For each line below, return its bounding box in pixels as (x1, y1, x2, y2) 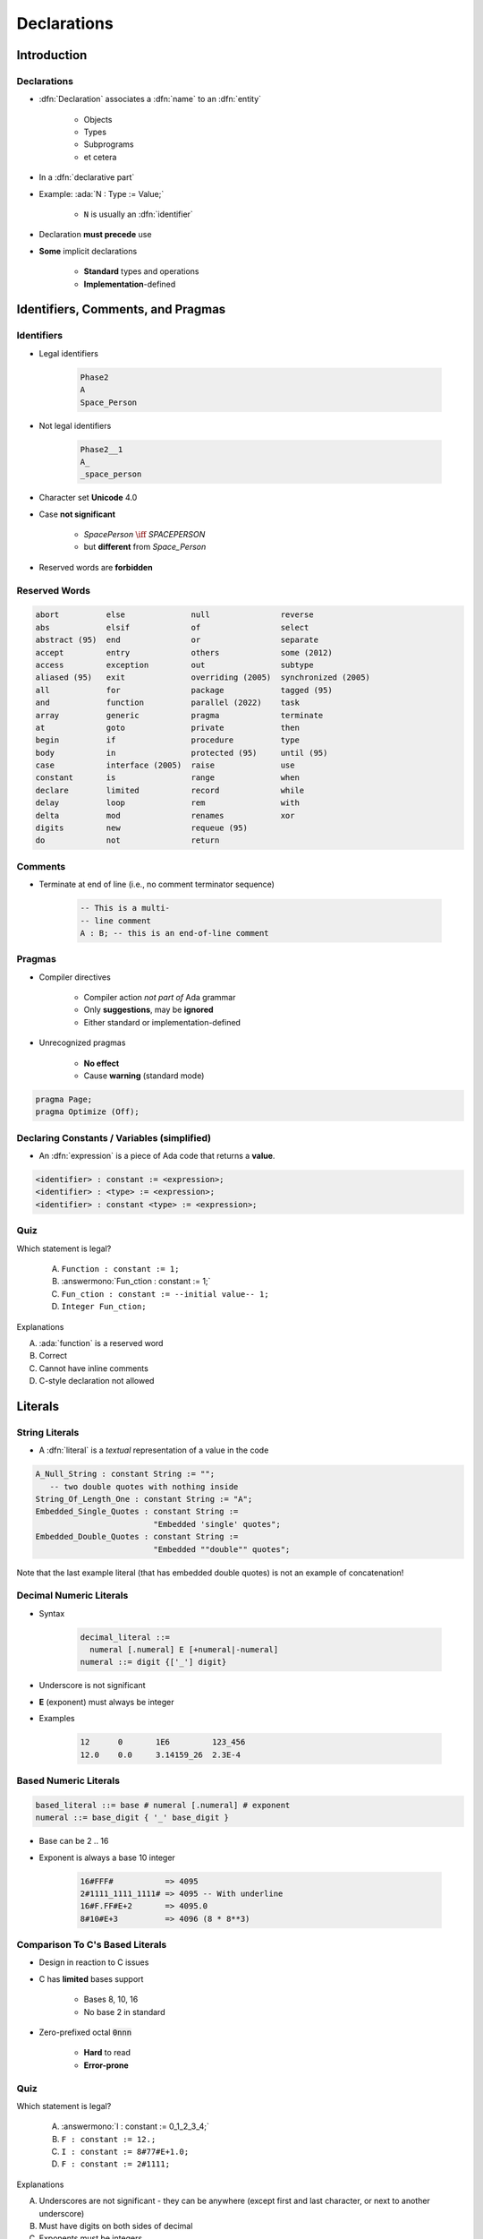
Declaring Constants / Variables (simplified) (16, 1131, 212, 1144)
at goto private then (35, 722, 300, 733)
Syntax (38, 1608, 65, 1618)
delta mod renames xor (35, 811, 295, 820)
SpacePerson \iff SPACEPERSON (83, 529, 206, 540)
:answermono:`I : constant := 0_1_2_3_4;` (61, 2121, 210, 2132)
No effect (83, 1058, 120, 1068)
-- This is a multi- (80, 903, 170, 914)
